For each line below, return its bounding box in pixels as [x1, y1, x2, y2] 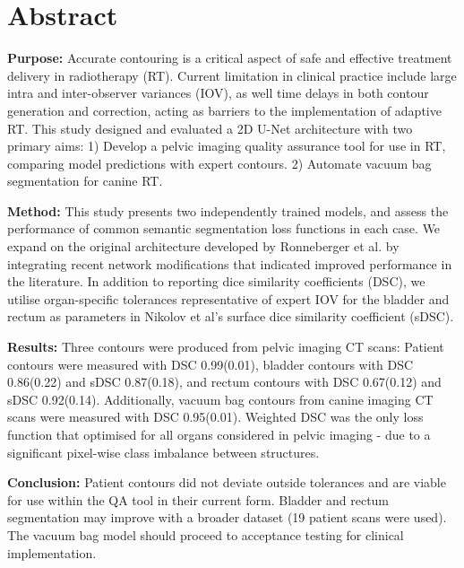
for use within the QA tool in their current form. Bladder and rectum [7, 490, 390, 509]
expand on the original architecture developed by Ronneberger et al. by [7, 237, 400, 256]
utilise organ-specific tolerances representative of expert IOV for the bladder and [7, 289, 450, 308]
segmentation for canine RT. [7, 171, 163, 190]
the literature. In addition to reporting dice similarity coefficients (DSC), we [7, 272, 425, 291]
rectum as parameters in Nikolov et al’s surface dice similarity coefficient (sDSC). [7, 307, 454, 326]
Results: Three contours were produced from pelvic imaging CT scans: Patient [7, 337, 444, 356]
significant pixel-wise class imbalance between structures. [7, 442, 320, 461]
